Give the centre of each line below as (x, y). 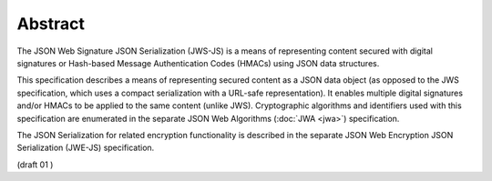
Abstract (51, 24)
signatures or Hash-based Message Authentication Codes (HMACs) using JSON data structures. (198, 63)
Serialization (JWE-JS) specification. (86, 148)
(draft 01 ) (35, 165)
